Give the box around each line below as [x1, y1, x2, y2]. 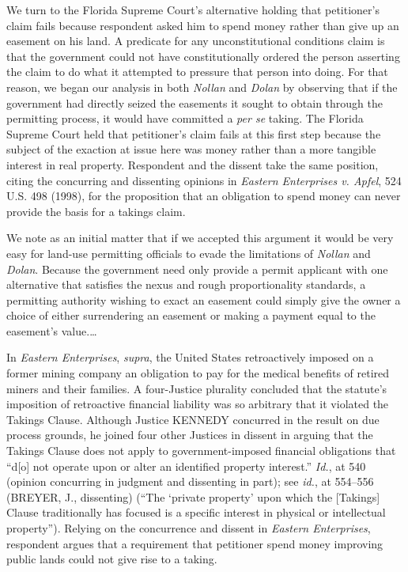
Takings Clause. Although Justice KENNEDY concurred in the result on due [6, 411, 380, 427]
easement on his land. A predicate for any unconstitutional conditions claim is [6, 32, 385, 49]
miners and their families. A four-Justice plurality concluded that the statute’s [6, 380, 387, 396]
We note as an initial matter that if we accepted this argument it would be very [6, 229, 394, 246]
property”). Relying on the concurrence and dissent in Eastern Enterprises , [6, 520, 371, 536]
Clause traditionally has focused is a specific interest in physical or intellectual [6, 504, 386, 521]
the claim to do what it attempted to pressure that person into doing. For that [6, 63, 388, 80]
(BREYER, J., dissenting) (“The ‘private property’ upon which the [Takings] [6, 488, 380, 505]
